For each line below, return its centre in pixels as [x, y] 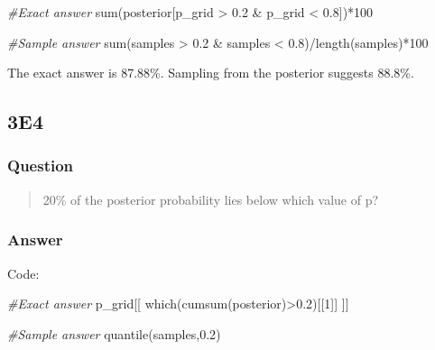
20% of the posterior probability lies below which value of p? [211, 199]
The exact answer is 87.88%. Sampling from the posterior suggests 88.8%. [211, 73]
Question [41, 166]
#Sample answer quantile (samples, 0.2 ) [114, 333]
